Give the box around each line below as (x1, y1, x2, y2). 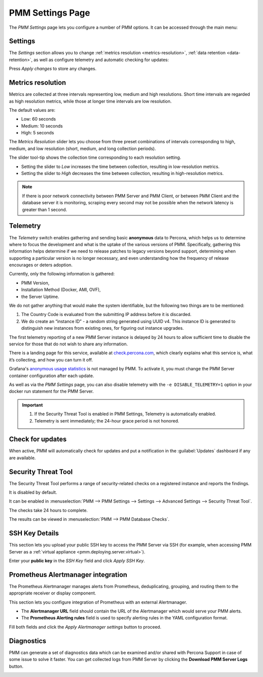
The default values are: (9, 107, 56, 113)
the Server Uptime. (21, 294, 59, 299)
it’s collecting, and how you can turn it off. (9, 357, 93, 362)
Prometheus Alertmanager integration (9, 571, 128, 579)
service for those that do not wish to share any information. (9, 341, 128, 347)
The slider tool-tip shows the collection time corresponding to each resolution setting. (9, 154, 181, 161)
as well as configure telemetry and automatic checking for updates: (33, 57, 169, 63)
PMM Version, (21, 280, 50, 286)
